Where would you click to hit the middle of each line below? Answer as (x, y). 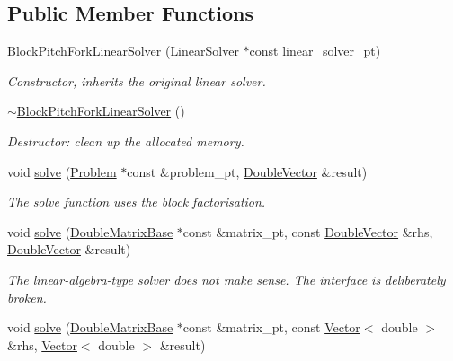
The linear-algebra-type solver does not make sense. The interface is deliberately (226, 279)
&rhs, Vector (42, 344)
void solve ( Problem (62, 171)
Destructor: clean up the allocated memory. (126, 141)
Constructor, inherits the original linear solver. (137, 80)
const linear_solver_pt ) (315, 51)
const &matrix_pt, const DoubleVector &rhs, (308, 231)
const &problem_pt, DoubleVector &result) (247, 171)
